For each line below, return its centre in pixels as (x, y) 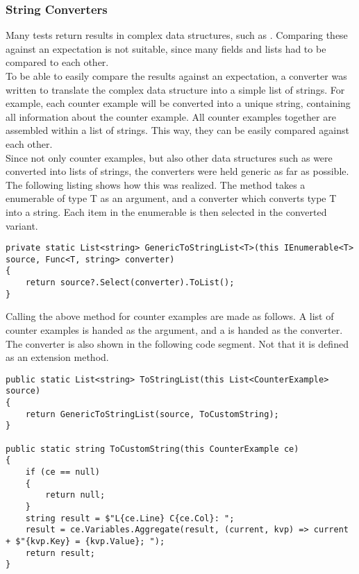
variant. (22, 225)
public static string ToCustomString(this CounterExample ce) (152, 449)
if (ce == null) (63, 472)
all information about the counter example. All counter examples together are (171, 116)
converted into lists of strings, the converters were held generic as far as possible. (177, 171)
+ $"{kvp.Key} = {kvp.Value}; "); (85, 541)
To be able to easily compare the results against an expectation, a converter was (176, 76)
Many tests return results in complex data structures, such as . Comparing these (177, 35)
